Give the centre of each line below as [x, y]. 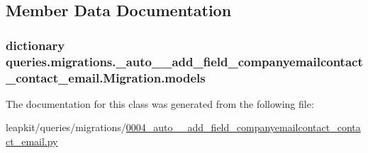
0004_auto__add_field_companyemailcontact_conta [243, 127]
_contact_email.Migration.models [106, 77]
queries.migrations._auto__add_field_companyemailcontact [184, 61]
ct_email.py [32, 141]
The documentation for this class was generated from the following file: [160, 103]
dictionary [35, 45]
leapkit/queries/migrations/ [66, 127]
